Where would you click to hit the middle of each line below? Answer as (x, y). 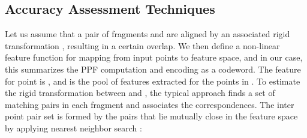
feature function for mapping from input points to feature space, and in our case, (154, 57)
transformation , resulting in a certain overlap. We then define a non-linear (142, 45)
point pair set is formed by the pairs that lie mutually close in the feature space (151, 116)
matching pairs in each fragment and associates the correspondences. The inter (150, 104)
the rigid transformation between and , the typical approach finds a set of (140, 93)
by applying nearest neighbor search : (73, 127)
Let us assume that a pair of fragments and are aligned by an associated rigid (148, 34)
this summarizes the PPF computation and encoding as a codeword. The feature (153, 69)
